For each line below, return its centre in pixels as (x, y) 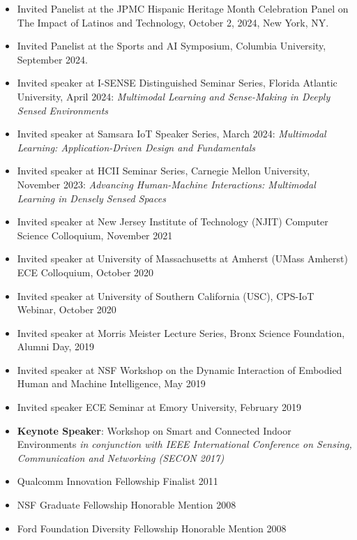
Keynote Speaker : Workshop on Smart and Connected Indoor (154, 430)
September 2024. (52, 59)
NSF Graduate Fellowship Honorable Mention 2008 (127, 505)
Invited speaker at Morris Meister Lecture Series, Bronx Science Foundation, (181, 332)
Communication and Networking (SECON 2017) (121, 457)
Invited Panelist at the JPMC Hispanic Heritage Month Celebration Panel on (183, 8)
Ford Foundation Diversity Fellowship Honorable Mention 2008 (152, 528)
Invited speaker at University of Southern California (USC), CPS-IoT (166, 295)
